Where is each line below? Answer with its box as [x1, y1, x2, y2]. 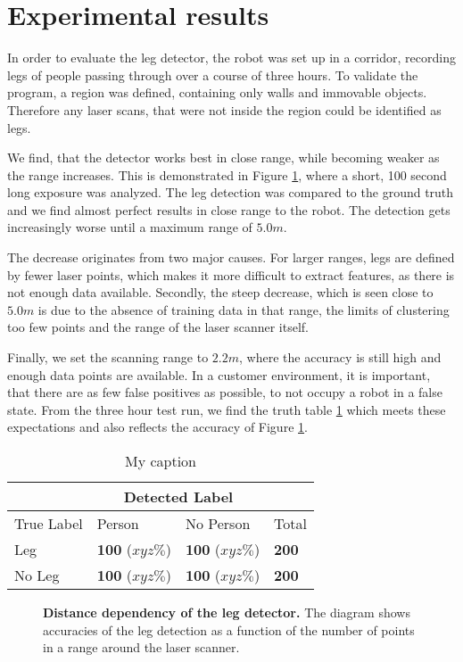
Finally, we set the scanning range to [7, 348, 209, 367]
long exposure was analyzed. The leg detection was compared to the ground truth [7, 183, 454, 202]
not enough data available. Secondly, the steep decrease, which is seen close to [7, 283, 434, 302]
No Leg [14, 565, 60, 585]
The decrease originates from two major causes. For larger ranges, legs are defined [7, 248, 455, 267]
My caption [124, 451, 197, 471]
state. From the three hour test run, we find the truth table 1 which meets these [7, 400, 446, 418]
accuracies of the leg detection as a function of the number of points [43, 620, 415, 639]
